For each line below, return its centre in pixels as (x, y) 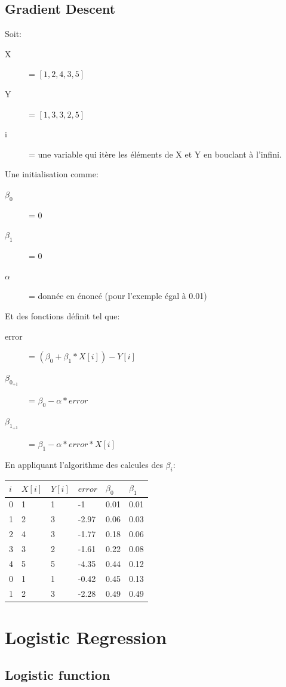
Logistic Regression (86, 637)
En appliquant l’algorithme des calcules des (84, 465)
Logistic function (58, 675)
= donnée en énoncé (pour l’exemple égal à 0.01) (118, 296)
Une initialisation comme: (52, 174)
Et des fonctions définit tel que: (62, 315)
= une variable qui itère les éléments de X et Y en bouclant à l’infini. (155, 154)
